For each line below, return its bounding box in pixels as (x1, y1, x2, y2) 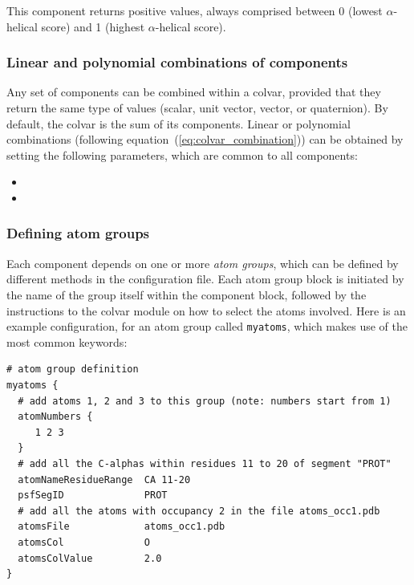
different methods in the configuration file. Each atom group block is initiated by (6, 270, 404, 287)
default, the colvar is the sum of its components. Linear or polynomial (6, 115, 351, 132)
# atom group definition (6, 364, 139, 376)
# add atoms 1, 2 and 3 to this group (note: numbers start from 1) (18, 395, 392, 407)
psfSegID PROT (18, 490, 168, 502)
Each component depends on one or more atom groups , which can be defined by (6, 254, 399, 271)
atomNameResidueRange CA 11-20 (18, 473, 191, 485)
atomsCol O (18, 536, 150, 548)
